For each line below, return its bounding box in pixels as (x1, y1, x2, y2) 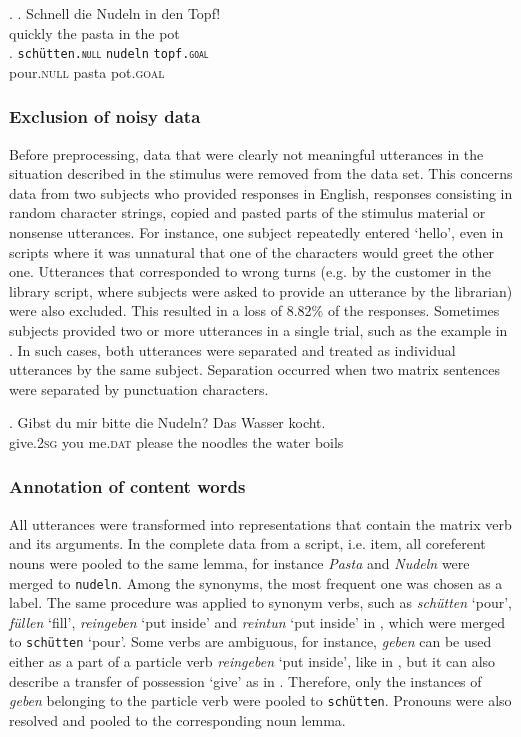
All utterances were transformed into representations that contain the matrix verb (9, 513, 512, 534)
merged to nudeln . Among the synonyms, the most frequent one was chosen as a (9, 572, 503, 593)
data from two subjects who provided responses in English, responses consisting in (9, 182, 513, 203)
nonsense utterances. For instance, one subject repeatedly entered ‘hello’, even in (9, 222, 504, 243)
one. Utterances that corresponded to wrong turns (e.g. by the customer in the (9, 261, 491, 282)
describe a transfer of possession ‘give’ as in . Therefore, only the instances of (9, 670, 482, 691)
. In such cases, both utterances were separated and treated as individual (9, 339, 456, 360)
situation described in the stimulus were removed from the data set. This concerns (9, 163, 513, 184)
